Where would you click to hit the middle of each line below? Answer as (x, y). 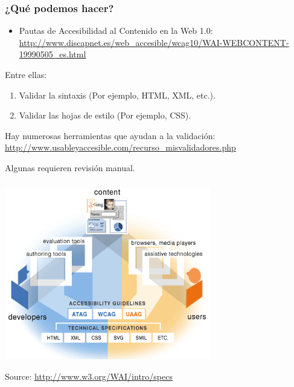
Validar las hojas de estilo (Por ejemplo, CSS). (105, 115)
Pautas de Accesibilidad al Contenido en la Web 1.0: (116, 31)
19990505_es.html (53, 54)
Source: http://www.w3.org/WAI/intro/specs (89, 376)
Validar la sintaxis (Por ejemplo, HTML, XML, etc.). (117, 95)
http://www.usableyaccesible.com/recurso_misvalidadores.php (120, 147)
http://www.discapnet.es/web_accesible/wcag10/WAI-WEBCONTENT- (154, 42)
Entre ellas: (26, 74)
